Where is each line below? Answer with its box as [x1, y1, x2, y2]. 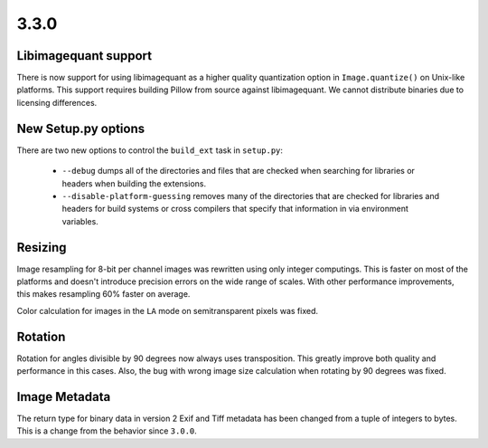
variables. [61, 215, 99, 226]
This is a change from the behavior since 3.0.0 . [16, 425, 198, 436]
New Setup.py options [16, 120, 145, 136]
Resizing [16, 240, 67, 255]
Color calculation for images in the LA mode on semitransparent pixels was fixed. [16, 305, 318, 316]
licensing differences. [16, 97, 98, 108]
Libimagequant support [16, 48, 153, 63]
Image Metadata [16, 389, 111, 405]
